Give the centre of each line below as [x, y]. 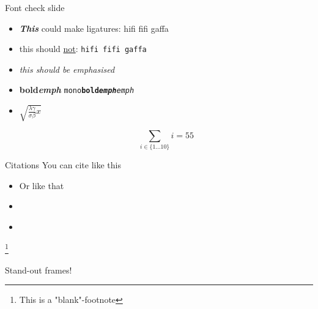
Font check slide [35, 7]
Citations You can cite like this [63, 164]
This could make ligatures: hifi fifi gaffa [94, 28]
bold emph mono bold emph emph [77, 90]
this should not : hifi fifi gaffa [83, 49]
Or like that [42, 185]
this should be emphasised [67, 69]
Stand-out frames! [39, 270]
